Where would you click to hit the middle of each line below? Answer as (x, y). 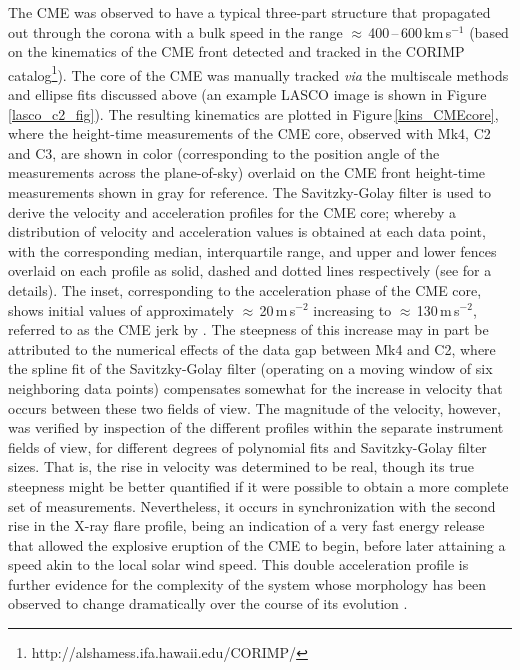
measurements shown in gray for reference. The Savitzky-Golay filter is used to (249, 192)
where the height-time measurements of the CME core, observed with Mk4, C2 (249, 133)
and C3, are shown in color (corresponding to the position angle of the (224, 152)
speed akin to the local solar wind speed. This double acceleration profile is (238, 564)
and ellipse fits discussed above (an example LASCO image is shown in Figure (247, 94)
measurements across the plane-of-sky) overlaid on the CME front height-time (247, 172)
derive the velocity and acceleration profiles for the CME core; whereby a (232, 211)
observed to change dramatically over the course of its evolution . (208, 603)
